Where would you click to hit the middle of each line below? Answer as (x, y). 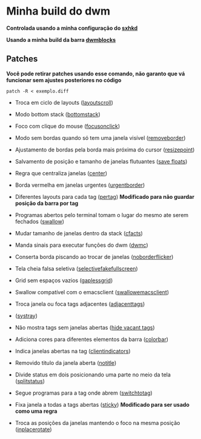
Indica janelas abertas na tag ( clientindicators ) (73, 351)
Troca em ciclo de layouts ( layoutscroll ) (64, 102)
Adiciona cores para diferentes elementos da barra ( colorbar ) (91, 339)
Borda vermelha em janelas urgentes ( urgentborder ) (80, 185)
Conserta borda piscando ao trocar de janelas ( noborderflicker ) (94, 257)
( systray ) (26, 316)
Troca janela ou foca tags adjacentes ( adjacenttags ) (80, 304)
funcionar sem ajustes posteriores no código (64, 80)
